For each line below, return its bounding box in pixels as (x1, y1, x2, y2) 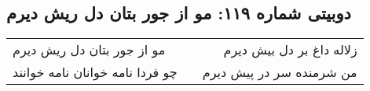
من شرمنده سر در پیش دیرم (202, 63, 357, 82)
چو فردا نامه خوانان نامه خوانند (13, 63, 178, 82)
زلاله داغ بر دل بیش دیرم (223, 40, 357, 59)
